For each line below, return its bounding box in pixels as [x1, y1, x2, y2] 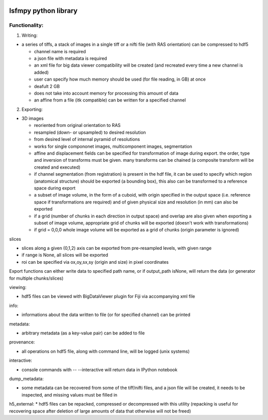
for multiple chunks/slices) [9, 275, 64, 281]
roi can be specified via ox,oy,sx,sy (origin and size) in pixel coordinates [21, 259, 169, 265]
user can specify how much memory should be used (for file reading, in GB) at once [34, 76, 206, 82]
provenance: [9, 339, 35, 345]
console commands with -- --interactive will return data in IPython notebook [21, 366, 178, 373]
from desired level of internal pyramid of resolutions [34, 136, 140, 142]
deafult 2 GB [34, 83, 60, 89]
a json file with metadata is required [34, 55, 107, 61]
